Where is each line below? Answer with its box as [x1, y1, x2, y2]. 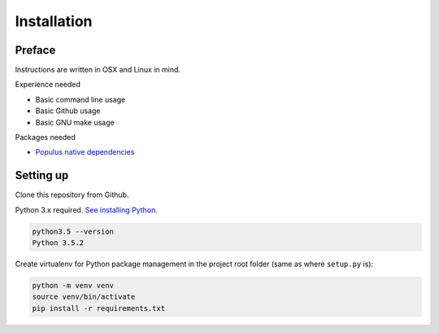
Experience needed [15, 80, 81, 90]
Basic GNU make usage [35, 117, 115, 127]
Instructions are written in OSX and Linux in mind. [15, 65, 181, 75]
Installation [15, 12, 93, 30]
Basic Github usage [35, 106, 101, 116]
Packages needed [15, 133, 76, 142]
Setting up [15, 169, 69, 182]
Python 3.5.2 [32, 239, 85, 248]
